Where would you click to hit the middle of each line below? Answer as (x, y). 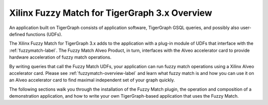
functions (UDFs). (44, 34)
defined (17, 34)
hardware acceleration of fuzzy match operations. (60, 57)
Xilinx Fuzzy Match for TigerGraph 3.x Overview (111, 13)
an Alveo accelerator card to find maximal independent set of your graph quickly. (92, 80)
